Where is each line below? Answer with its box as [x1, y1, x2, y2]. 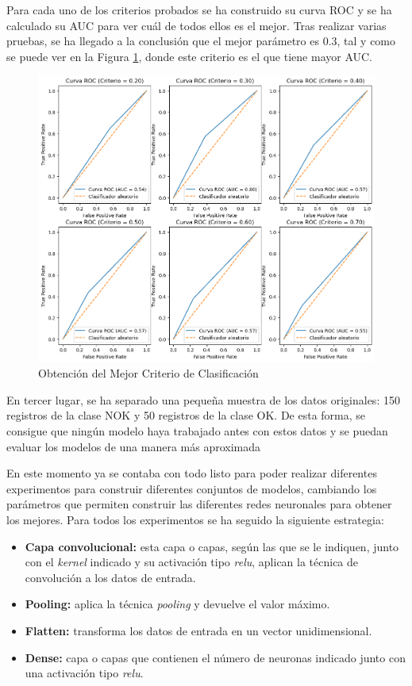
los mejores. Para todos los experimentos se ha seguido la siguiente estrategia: [6, 512, 384, 528]
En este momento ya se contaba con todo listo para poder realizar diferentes [6, 465, 377, 481]
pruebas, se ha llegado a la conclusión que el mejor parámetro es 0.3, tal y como [6, 33, 396, 49]
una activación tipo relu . [25, 665, 144, 681]
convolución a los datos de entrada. [25, 569, 196, 585]
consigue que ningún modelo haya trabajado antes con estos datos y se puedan [6, 423, 388, 439]
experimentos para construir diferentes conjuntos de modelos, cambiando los [6, 480, 377, 496]
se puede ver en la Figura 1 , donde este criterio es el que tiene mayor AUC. [6, 48, 372, 64]
